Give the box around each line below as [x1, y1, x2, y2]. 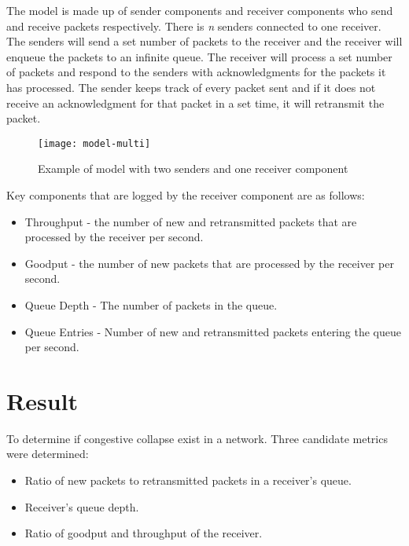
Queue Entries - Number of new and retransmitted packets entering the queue [24, 323, 401, 339]
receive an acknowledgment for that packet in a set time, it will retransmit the [6, 94, 385, 111]
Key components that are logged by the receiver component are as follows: [6, 187, 365, 203]
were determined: [6, 445, 89, 462]
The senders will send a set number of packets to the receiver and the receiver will [6, 33, 403, 49]
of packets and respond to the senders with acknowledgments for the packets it [6, 64, 386, 80]
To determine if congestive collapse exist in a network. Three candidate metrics [6, 430, 388, 446]
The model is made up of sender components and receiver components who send [6, 2, 393, 18]
